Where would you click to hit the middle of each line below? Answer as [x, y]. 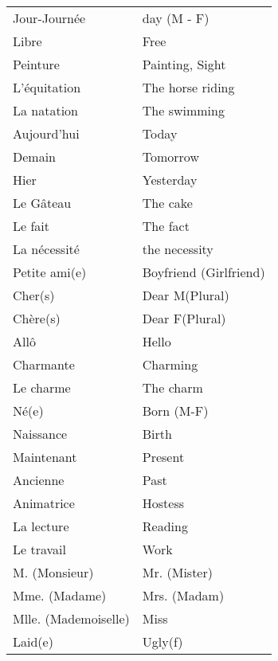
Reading [165, 526]
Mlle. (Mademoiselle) [71, 618]
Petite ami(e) [50, 272]
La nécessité [46, 249]
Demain [35, 156]
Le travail [39, 549]
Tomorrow [170, 156]
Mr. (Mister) [177, 572]
